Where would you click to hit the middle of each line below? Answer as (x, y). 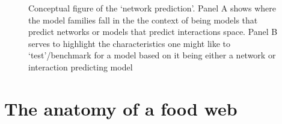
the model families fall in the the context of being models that (143, 20)
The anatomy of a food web (121, 108)
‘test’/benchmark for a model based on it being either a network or (152, 55)
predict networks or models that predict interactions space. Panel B (153, 32)
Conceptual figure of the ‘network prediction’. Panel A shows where (152, 8)
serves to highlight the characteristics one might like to (129, 43)
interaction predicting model (81, 67)
